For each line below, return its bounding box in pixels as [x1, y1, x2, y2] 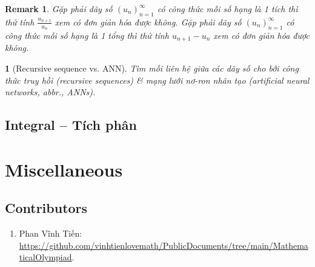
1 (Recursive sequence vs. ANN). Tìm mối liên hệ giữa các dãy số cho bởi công [5, 62, 299, 75]
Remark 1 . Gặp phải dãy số [5, 2, 113, 15]
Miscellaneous [5, 157, 123, 181]
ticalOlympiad [19, 251, 72, 263]
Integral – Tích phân [5, 115, 138, 134]
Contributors [5, 198, 88, 217]
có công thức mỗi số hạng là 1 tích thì [157, 2, 298, 15]
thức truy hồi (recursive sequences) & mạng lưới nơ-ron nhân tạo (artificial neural [5, 73, 310, 86]
